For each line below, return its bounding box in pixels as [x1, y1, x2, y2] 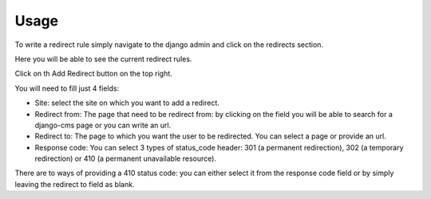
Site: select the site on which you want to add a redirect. [34, 98, 219, 107]
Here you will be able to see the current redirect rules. [14, 54, 192, 64]
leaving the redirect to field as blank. [14, 179, 135, 189]
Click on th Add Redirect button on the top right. [14, 68, 173, 79]
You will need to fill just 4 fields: [14, 84, 120, 93]
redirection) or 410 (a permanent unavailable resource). [34, 154, 217, 163]
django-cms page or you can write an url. [34, 120, 172, 130]
